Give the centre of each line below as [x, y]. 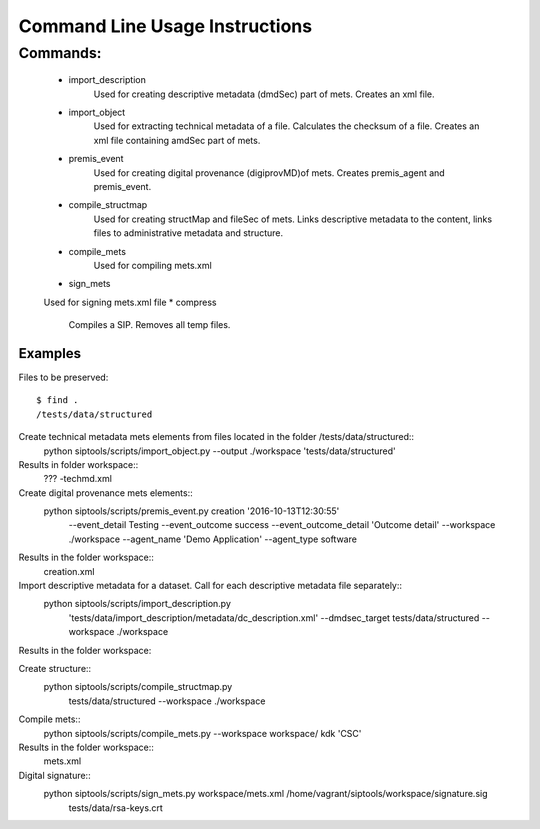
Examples [50, 353]
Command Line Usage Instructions [165, 26]
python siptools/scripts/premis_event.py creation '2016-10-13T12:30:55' [191, 511]
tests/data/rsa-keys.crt [116, 807]
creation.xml [69, 571]
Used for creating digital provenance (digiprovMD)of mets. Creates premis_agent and [269, 172]
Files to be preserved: [63, 377]
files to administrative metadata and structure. [188, 233]
